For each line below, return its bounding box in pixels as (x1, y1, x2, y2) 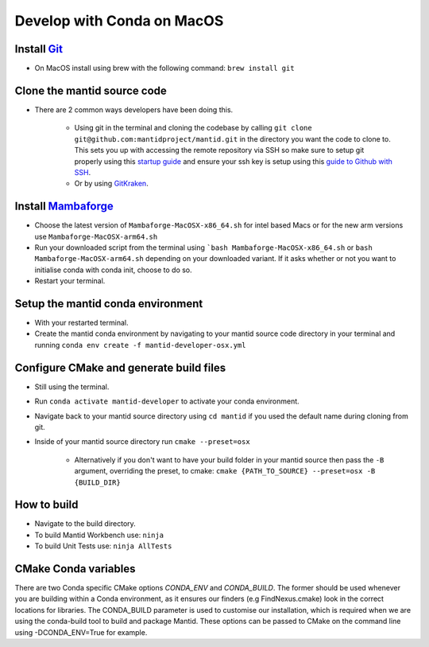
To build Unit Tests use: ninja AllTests (34, 541, 172, 551)
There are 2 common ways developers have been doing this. (34, 104, 234, 115)
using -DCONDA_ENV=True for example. (14, 627, 148, 637)
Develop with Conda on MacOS (14, 12, 224, 29)
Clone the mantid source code (14, 84, 167, 97)
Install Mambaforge (14, 200, 114, 213)
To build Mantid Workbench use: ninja (34, 530, 164, 540)
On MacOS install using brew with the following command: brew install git (34, 64, 295, 73)
